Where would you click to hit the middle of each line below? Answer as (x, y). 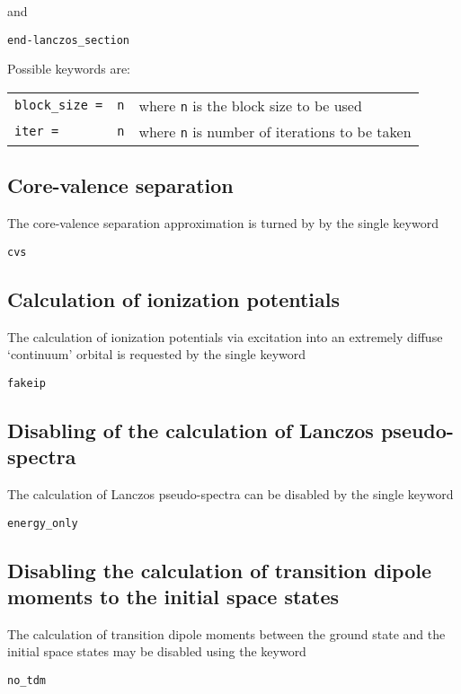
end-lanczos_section (69, 40)
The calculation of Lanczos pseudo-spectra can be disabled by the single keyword (230, 493)
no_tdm (27, 680)
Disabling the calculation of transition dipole (220, 570)
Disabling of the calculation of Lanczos (191, 430)
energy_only (43, 523)
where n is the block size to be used (250, 105)
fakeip (27, 383)
